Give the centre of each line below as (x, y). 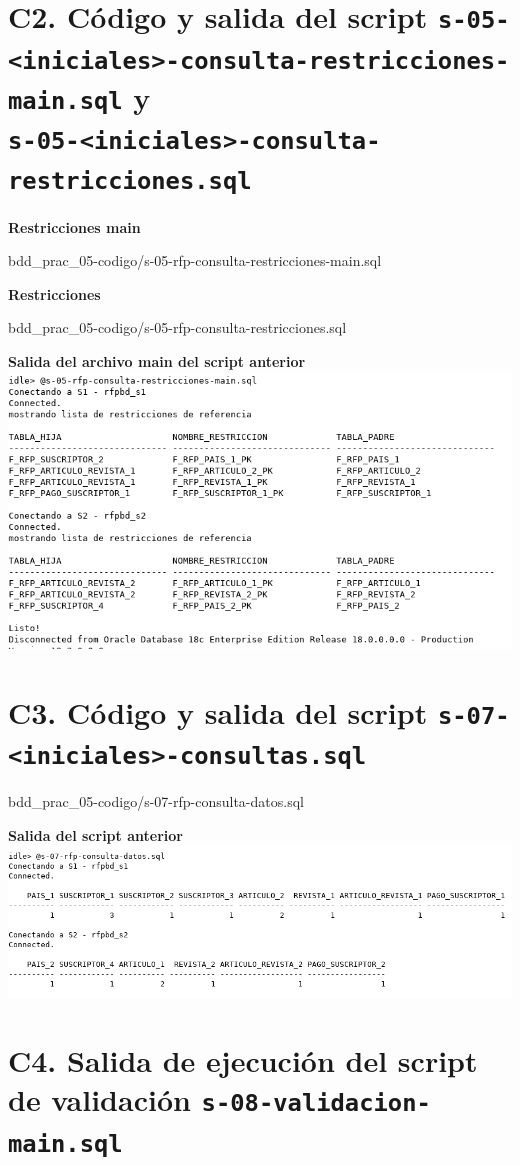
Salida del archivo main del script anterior (157, 360)
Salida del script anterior (95, 834)
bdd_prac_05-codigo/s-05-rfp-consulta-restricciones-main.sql (195, 260)
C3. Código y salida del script (218, 711)
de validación (99, 1099)
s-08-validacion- (316, 1103)
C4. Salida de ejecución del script (243, 1060)
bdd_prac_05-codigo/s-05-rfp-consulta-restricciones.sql (177, 327)
